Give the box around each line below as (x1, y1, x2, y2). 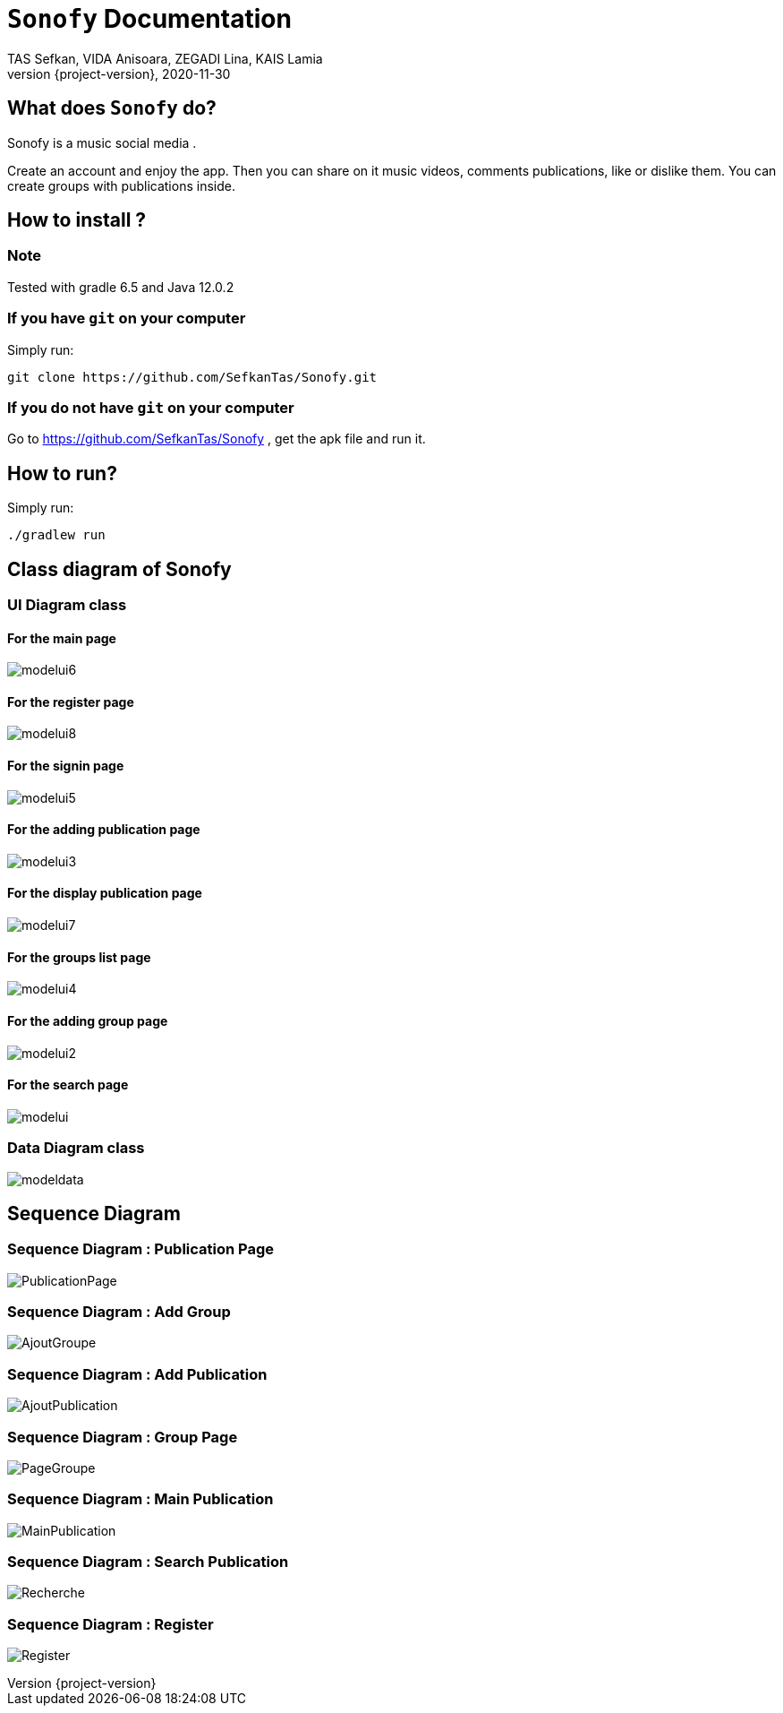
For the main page (7, 630, 116, 646)
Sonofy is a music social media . (7, 134, 197, 151)
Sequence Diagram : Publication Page (7, 1240, 275, 1259)
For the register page (7, 693, 134, 710)
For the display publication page (7, 885, 202, 901)
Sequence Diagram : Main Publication (7, 1490, 274, 1509)
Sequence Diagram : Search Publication (7, 1553, 289, 1571)
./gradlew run (7, 528, 106, 543)
